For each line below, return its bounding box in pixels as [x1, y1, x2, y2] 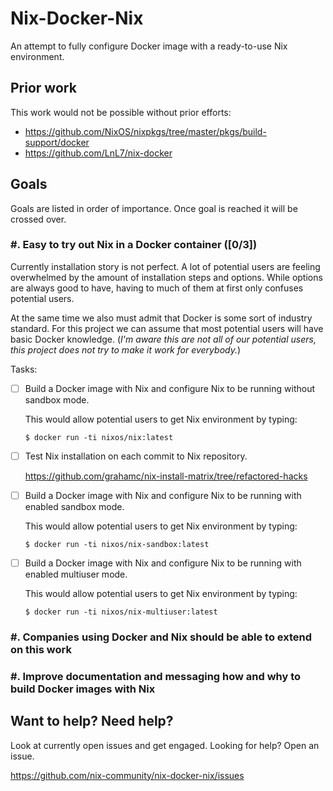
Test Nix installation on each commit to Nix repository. [24, 450, 248, 462]
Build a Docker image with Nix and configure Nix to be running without [24, 382, 315, 394]
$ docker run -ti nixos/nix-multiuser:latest [24, 607, 218, 617]
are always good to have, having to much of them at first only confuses [10, 282, 304, 294]
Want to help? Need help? [10, 713, 174, 730]
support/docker [24, 136, 90, 148]
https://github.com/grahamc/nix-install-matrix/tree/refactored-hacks [24, 470, 308, 482]
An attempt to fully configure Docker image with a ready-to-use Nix [10, 40, 288, 52]
